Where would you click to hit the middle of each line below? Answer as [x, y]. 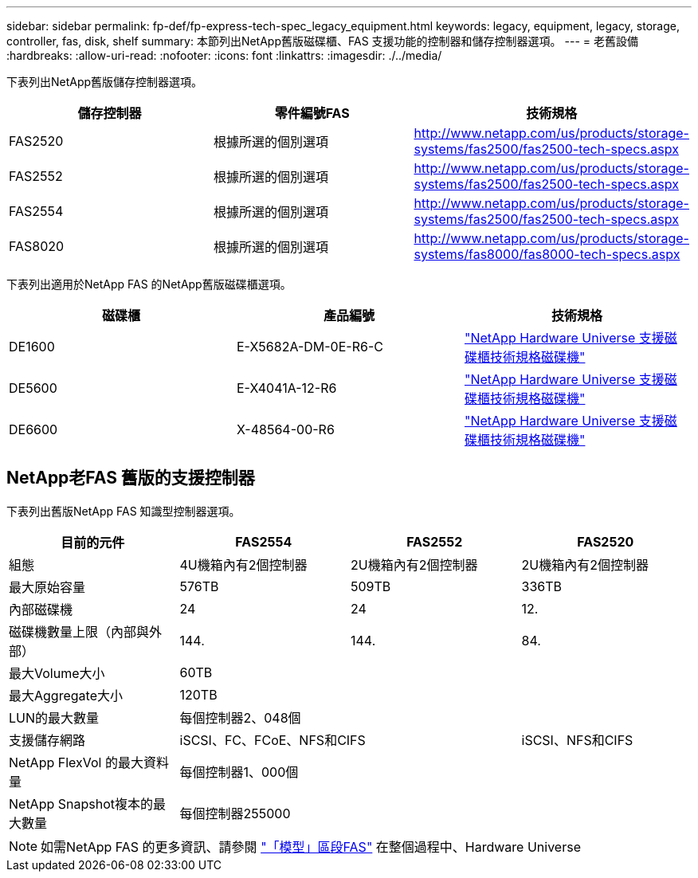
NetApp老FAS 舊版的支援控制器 [131, 478]
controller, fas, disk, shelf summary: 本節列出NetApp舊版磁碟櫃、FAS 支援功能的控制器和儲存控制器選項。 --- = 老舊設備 [322, 41]
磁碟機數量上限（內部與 [79, 631]
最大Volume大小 [57, 673]
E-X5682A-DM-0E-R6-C [310, 347]
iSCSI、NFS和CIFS [577, 740]
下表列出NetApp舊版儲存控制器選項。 [105, 82]
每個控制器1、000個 [239, 772]
